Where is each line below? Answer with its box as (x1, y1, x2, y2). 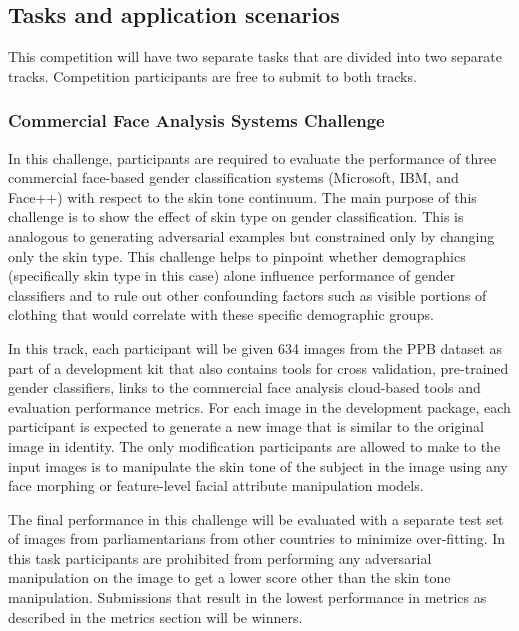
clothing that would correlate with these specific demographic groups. (8, 304, 434, 325)
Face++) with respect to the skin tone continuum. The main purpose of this (8, 186, 477, 207)
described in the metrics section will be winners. (8, 606, 303, 627)
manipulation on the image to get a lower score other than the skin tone (8, 567, 451, 588)
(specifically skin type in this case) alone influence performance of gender (8, 265, 456, 286)
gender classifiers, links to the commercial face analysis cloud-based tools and (8, 377, 481, 398)
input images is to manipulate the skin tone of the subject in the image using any (8, 455, 508, 476)
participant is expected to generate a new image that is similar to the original (8, 416, 484, 437)
